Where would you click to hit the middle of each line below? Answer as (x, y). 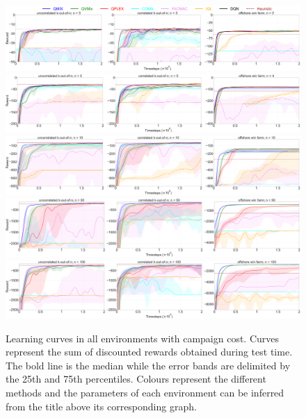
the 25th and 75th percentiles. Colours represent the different (136, 379)
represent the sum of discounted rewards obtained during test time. (149, 352)
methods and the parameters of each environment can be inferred (145, 393)
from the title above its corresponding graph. (101, 406)
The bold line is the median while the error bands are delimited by (148, 365)
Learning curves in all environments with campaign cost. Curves (143, 338)
